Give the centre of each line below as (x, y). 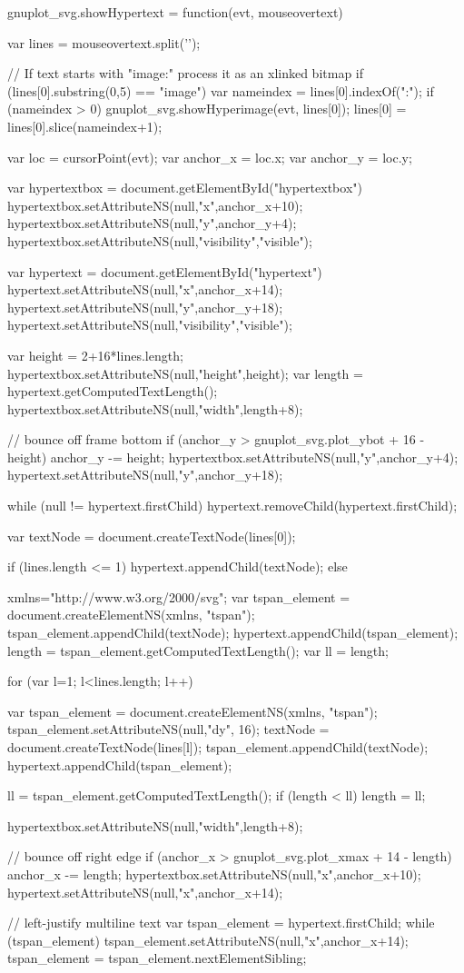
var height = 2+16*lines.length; (95, 355)
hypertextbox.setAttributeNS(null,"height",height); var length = (185, 373)
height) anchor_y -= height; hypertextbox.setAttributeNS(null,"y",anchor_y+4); (233, 457)
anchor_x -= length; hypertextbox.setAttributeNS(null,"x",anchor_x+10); (214, 874)
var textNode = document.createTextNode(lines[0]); (152, 536)
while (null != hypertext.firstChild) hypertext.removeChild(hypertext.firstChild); (232, 506)
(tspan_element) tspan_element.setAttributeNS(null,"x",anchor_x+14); (208, 940)
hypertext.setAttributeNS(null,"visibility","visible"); (150, 325)
